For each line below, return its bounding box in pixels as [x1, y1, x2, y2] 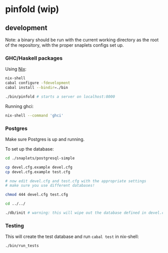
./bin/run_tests [5, 243, 39, 248]
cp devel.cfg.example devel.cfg [5, 165, 72, 170]
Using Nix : [5, 66, 26, 72]
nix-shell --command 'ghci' [5, 113, 64, 118]
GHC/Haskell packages [5, 54, 63, 61]
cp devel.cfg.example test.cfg [5, 169, 70, 174]
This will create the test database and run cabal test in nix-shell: [5, 233, 139, 239]
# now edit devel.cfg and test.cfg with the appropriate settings [5, 178, 146, 184]
